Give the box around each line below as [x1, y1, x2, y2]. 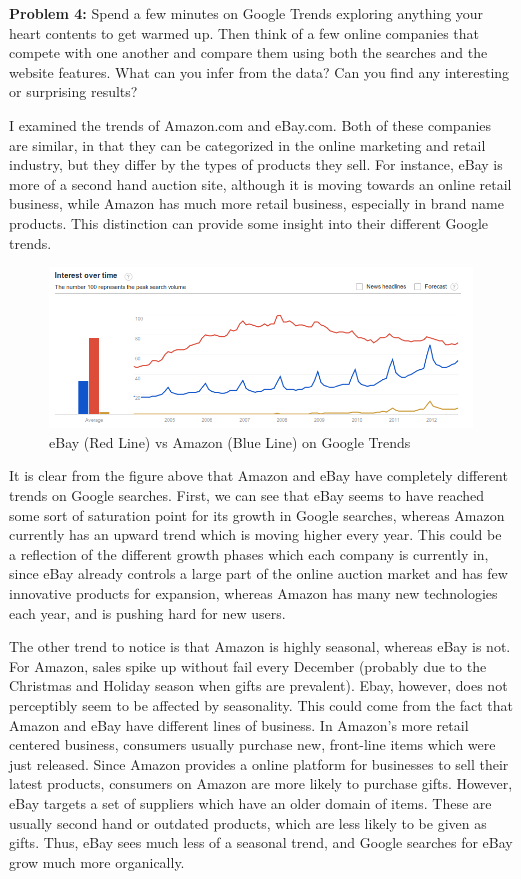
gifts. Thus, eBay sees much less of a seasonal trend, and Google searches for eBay [9, 832, 513, 853]
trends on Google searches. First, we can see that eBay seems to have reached [9, 485, 485, 505]
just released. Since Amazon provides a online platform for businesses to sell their [9, 753, 509, 774]
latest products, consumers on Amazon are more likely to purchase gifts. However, [9, 773, 513, 794]
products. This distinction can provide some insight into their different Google [9, 212, 488, 233]
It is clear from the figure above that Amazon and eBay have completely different [9, 465, 508, 486]
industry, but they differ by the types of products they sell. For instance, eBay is [9, 154, 503, 175]
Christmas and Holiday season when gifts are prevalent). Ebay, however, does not [9, 675, 508, 696]
